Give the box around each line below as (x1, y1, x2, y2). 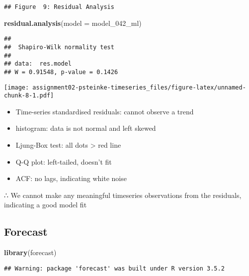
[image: (4, 84, 29, 91)
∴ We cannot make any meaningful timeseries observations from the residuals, (4, 189, 242, 200)
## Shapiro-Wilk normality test (4, 43, 114, 51)
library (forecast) (4, 247, 57, 258)
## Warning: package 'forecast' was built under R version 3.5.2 (4, 265, 225, 272)
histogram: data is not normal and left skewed (15, 123, 156, 133)
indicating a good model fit (4, 199, 87, 210)
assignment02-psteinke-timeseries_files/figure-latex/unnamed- (32, 84, 246, 91)
